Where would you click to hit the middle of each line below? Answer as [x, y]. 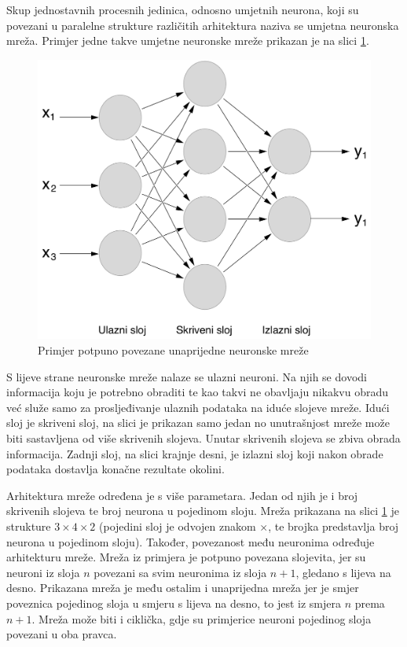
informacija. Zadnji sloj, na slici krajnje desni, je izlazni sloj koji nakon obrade [195, 453]
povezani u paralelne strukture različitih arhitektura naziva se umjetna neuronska [203, 25]
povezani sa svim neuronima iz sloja [180, 572]
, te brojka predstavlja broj [334, 526]
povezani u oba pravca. [62, 634]
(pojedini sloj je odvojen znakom [178, 526]
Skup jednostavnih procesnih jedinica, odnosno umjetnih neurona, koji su [183, 9]
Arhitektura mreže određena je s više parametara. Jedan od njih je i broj [182, 495]
